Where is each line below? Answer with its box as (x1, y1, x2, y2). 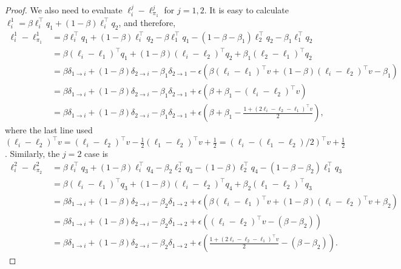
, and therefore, (118, 16, 176, 28)
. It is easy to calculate (204, 4, 289, 16)
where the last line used (5, 124, 93, 136)
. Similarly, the (5, 147, 60, 160)
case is (84, 147, 109, 160)
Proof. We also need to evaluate (5, 4, 123, 16)
